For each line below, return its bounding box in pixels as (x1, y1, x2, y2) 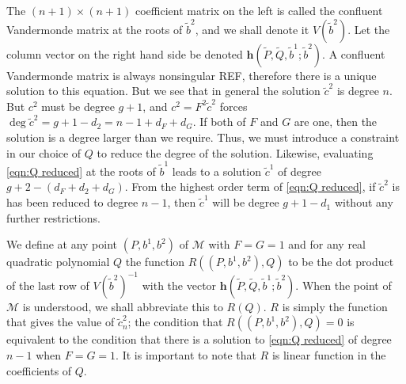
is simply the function (282, 298, 388, 314)
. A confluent (322, 45, 385, 62)
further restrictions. (6, 209, 101, 226)
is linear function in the (271, 346, 386, 363)
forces (219, 97, 248, 114)
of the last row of (6, 276, 89, 293)
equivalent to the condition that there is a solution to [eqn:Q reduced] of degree (6, 331, 392, 348)
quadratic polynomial (6, 253, 110, 270)
